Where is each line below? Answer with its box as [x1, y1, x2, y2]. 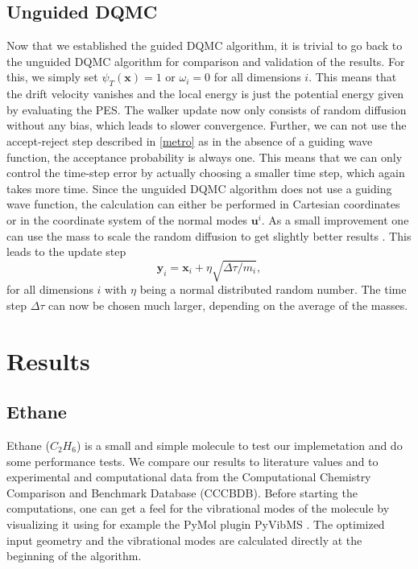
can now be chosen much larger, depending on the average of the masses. [48, 296, 408, 313]
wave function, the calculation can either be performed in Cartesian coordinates [6, 196, 400, 212]
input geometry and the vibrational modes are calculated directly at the [6, 531, 362, 548]
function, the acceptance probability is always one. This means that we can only [6, 148, 403, 165]
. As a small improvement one [261, 211, 409, 228]
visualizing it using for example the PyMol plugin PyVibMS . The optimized [6, 516, 385, 532]
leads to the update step [6, 243, 126, 260]
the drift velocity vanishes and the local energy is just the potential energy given [6, 85, 404, 102]
